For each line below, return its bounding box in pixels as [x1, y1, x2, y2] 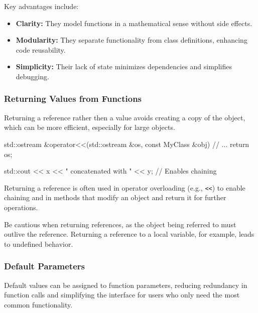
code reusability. [16, 44, 66, 55]
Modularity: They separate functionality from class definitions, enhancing [16, 35, 247, 45]
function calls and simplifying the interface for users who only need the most [4, 289, 240, 300]
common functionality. [4, 299, 73, 309]
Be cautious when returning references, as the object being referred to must [4, 219, 236, 229]
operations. [4, 202, 38, 212]
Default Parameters [4, 260, 85, 272]
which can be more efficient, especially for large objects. [4, 122, 175, 132]
